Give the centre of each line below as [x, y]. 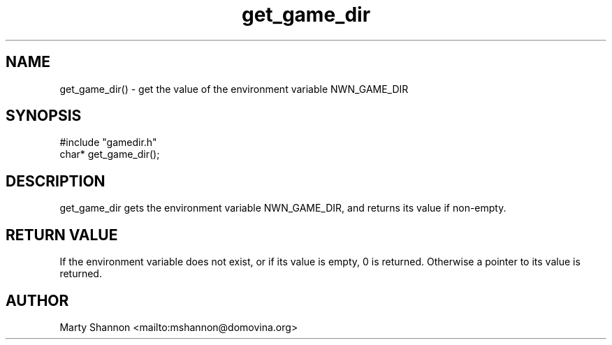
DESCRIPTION [56, 181]
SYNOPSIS [44, 116]
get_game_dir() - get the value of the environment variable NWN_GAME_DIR [234, 89]
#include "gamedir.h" [108, 142]
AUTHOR [37, 300]
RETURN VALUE [62, 235]
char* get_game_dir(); [110, 154]
